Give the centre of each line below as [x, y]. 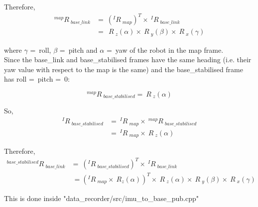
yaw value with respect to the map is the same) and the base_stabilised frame [124, 69]
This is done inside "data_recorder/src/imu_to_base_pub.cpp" [101, 198]
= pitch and [78, 50]
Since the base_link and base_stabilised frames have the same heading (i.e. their [128, 59]
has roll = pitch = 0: [37, 79]
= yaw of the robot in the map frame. [165, 50]
